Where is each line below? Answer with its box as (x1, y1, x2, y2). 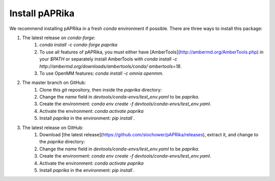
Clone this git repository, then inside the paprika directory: (39, 86, 162, 93)
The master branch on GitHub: (22, 79, 86, 86)
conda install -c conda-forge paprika (39, 42, 118, 48)
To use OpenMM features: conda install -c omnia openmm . (39, 70, 164, 76)
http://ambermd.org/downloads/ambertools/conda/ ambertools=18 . (39, 63, 182, 69)
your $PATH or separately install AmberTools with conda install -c (39, 56, 178, 62)
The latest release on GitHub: (22, 125, 84, 131)
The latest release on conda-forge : (22, 35, 96, 41)
